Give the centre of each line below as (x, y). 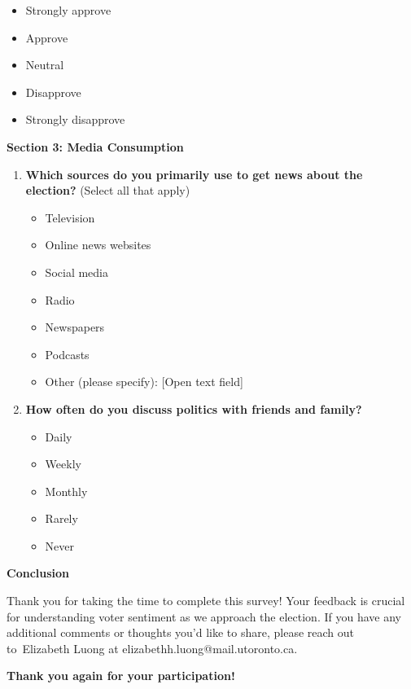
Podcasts (67, 354)
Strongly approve (68, 10)
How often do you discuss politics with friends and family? (194, 408)
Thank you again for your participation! (121, 676)
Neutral (45, 65)
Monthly (66, 491)
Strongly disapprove (75, 119)
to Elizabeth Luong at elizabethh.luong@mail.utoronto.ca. (152, 648)
